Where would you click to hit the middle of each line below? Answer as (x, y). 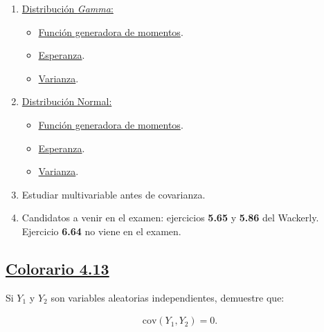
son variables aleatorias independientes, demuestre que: (168, 297)
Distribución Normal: (67, 101)
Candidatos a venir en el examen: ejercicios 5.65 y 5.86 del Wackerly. (170, 218)
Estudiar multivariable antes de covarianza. (114, 194)
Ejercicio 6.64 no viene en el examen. (101, 231)
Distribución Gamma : (67, 8)
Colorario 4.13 (57, 268)
